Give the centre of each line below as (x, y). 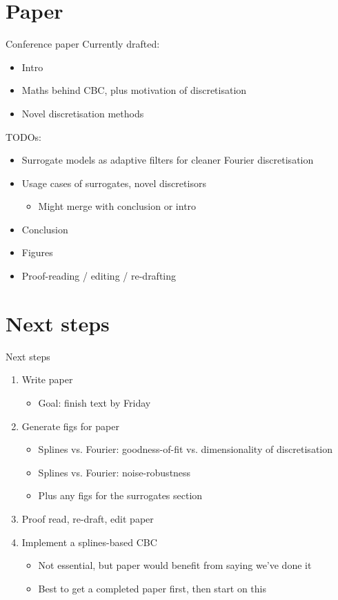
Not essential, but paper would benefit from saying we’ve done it (175, 565)
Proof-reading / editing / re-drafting (99, 276)
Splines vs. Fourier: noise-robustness (115, 472)
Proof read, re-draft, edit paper (88, 518)
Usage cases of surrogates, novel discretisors (114, 183)
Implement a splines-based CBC (89, 542)
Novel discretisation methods (83, 113)
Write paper (47, 379)
